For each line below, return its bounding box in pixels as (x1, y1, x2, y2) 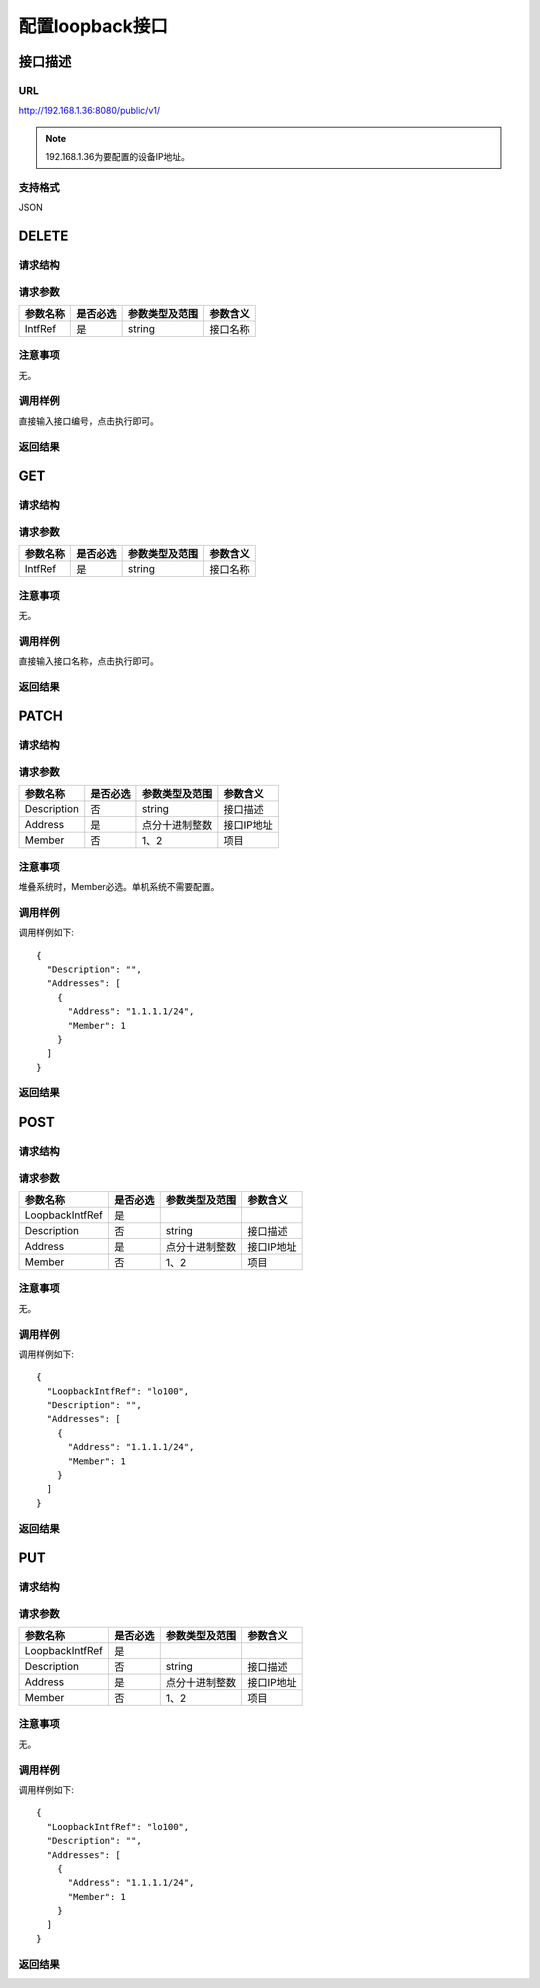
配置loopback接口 (18, 15, 169, 37)
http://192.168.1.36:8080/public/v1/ (18, 105, 161, 117)
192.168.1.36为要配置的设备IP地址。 (45, 151, 190, 163)
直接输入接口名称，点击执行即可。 (18, 655, 159, 667)
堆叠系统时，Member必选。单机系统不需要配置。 (18, 881, 220, 893)
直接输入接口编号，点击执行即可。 (18, 415, 159, 427)
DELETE (18, 228, 69, 245)
